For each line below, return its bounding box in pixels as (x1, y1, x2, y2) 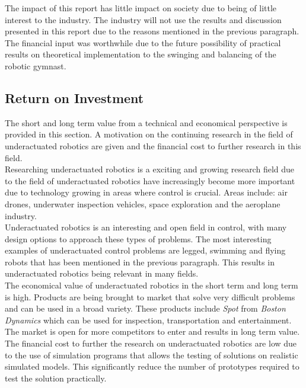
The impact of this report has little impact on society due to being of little (5, 2, 277, 14)
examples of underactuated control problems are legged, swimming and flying (5, 244, 286, 256)
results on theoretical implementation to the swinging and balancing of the (5, 48, 276, 60)
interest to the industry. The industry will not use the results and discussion (5, 13, 282, 25)
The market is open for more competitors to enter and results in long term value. (5, 325, 300, 338)
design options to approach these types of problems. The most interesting (5, 232, 272, 245)
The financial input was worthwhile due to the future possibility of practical (5, 36, 281, 49)
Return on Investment (5, 88, 144, 107)
